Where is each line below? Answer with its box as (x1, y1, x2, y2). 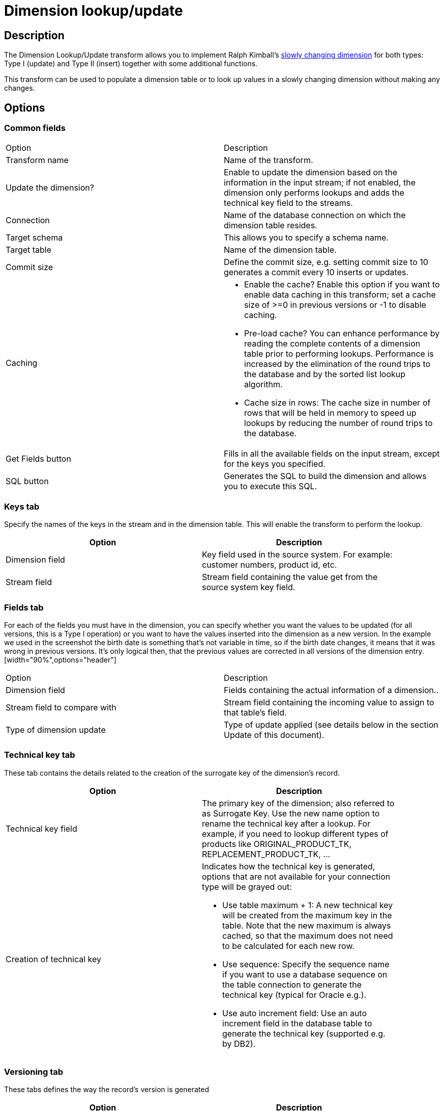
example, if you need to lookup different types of (202, 828, 389, 839)
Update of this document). (224, 729, 324, 740)
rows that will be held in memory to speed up (244, 408, 417, 418)
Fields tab (4, 602, 44, 613)
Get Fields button (6, 454, 71, 464)
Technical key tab (4, 750, 75, 760)
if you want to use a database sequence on (222, 969, 388, 980)
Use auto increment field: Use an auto (222, 1008, 367, 1018)
